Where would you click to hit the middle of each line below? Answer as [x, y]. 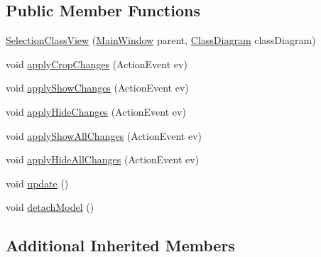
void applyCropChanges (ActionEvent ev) [97, 64]
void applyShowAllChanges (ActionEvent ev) [104, 135]
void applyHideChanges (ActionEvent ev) [96, 111]
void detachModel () [50, 207]
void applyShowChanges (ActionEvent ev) [97, 88]
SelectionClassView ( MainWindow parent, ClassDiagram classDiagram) [161, 40]
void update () [37, 183]
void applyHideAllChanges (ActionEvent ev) [103, 159]
